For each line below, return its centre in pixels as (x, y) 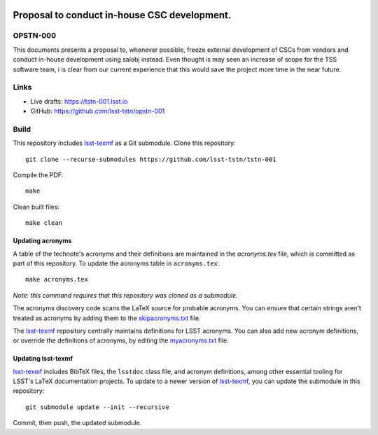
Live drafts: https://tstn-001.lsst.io (79, 101)
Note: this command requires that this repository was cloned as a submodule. (125, 295)
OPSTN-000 (34, 36)
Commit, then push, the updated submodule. (77, 423)
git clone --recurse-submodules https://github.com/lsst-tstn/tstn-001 (151, 159)
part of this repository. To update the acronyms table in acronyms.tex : (116, 263)
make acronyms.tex (57, 279)
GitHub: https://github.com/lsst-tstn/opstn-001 (98, 111)
